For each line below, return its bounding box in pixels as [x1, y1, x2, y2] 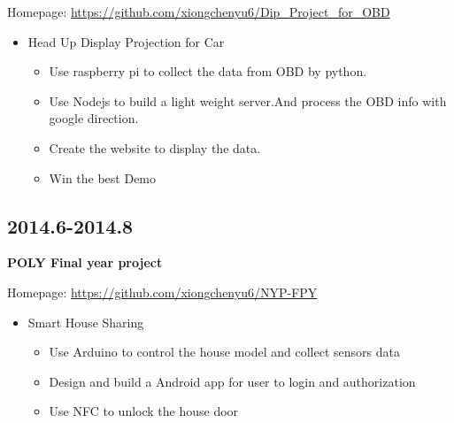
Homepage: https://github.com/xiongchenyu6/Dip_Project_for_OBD [7, 3, 390, 20]
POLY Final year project [7, 253, 163, 272]
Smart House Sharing [27, 312, 144, 331]
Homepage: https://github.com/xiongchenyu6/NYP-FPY [7, 282, 318, 301]
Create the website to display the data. [49, 138, 261, 157]
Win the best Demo [49, 168, 157, 187]
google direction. [49, 109, 139, 127]
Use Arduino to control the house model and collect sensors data [49, 342, 400, 361]
